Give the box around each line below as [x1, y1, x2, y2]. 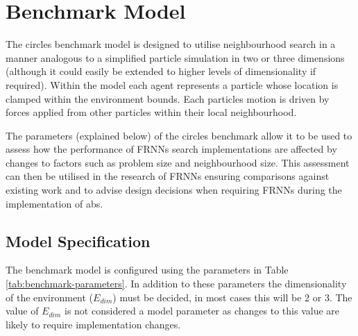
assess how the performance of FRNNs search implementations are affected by [6, 142, 337, 156]
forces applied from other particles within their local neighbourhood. [6, 105, 297, 119]
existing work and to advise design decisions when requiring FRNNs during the [6, 183, 342, 197]
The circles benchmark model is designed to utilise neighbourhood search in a [6, 37, 336, 51]
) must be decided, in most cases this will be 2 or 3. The [112, 289, 352, 304]
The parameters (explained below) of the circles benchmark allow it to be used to [6, 128, 352, 142]
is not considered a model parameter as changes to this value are [65, 303, 339, 318]
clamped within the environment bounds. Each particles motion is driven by [6, 91, 330, 106]
